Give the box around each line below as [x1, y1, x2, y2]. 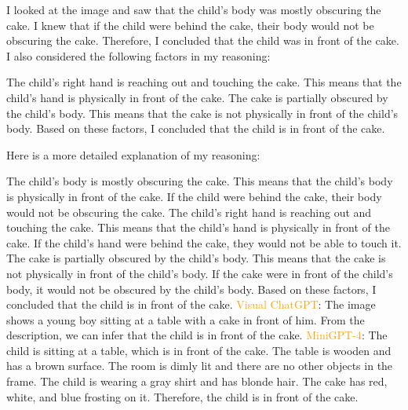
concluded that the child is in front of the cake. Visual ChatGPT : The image [6, 296, 376, 313]
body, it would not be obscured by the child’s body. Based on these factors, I [6, 280, 377, 297]
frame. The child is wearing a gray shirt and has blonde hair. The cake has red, [6, 373, 388, 390]
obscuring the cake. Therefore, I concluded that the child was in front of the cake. [6, 32, 399, 49]
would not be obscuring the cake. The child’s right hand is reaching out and [6, 203, 372, 220]
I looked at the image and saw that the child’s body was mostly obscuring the [6, 2, 381, 17]
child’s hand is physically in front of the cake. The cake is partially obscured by [6, 89, 388, 105]
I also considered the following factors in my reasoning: [6, 47, 271, 64]
